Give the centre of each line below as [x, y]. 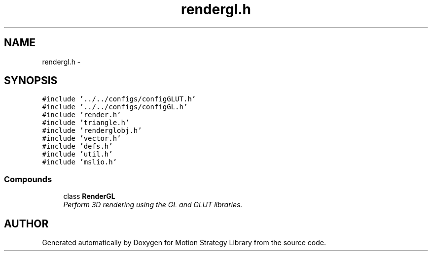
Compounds [28, 179]
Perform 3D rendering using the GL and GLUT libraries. [153, 205]
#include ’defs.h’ [77, 146]
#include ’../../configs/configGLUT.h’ [119, 99]
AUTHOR [26, 223]
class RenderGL [89, 196]
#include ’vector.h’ [82, 139]
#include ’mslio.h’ [80, 162]
